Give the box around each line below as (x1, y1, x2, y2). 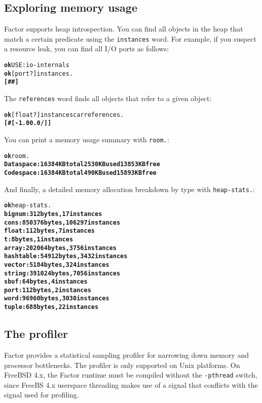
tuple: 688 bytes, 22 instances (4, 303, 99, 311)
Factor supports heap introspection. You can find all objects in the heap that (4, 23, 243, 34)
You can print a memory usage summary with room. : (4, 134, 169, 144)
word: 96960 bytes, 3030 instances (4, 295, 109, 302)
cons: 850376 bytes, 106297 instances (4, 219, 121, 226)
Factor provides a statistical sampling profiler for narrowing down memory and (4, 350, 249, 360)
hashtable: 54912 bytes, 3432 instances (4, 253, 128, 260)
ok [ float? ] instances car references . (4, 111, 124, 118)
